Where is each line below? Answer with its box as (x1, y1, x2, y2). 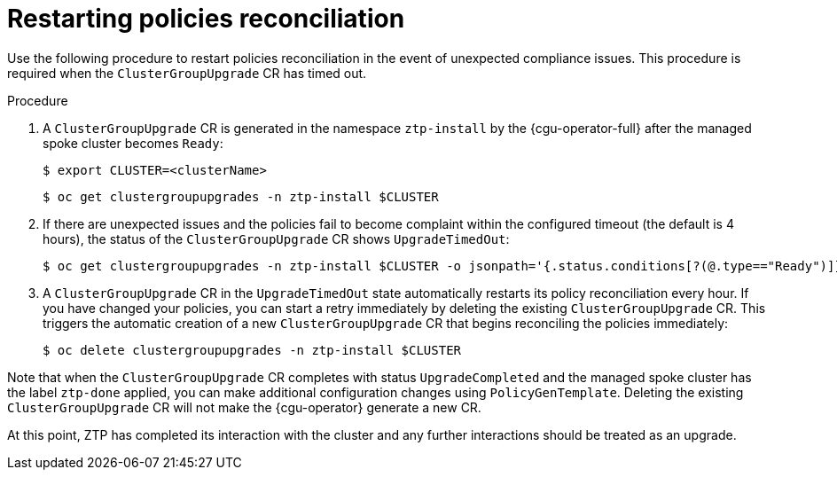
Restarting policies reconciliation (7, 4, 405, 34)
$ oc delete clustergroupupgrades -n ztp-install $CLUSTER (43, 342, 462, 357)
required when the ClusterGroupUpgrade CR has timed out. (7, 65, 367, 81)
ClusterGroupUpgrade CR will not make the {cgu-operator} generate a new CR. (7, 399, 481, 415)
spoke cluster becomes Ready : (43, 135, 223, 151)
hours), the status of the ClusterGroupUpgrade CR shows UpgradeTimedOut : (43, 231, 510, 246)
